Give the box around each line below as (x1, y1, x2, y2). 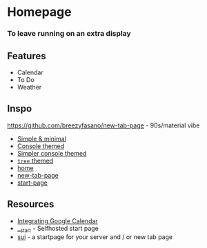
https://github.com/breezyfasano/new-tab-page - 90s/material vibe (7, 121, 200, 130)
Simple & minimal (17, 134, 67, 143)
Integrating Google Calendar (17, 216, 98, 225)
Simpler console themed (17, 149, 87, 157)
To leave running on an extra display (7, 29, 131, 39)
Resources (7, 198, 55, 210)
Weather (17, 83, 42, 91)
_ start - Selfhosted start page (17, 224, 99, 234)
